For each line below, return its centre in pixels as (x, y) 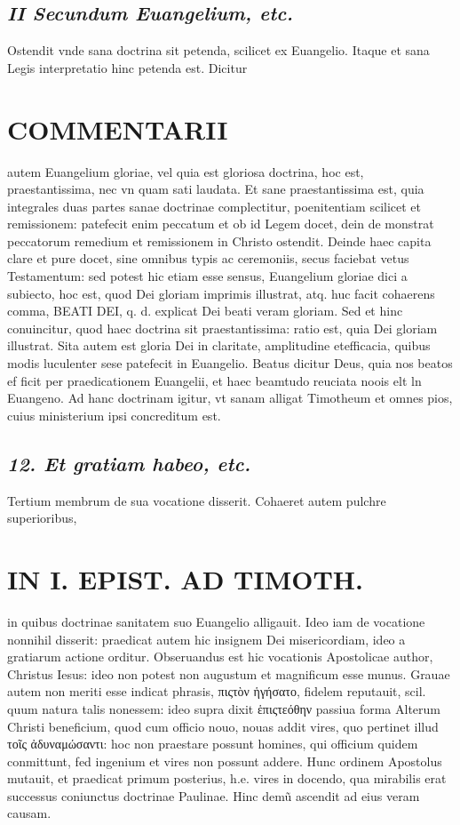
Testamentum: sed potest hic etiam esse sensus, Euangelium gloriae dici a (207, 276)
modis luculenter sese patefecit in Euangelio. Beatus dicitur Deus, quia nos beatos (230, 363)
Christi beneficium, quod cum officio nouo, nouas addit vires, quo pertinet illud (223, 726)
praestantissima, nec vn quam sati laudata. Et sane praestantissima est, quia (216, 189)
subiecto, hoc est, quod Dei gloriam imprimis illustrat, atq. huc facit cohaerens (221, 293)
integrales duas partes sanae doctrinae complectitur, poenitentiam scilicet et (214, 206)
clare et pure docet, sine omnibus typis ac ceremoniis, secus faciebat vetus (208, 258)
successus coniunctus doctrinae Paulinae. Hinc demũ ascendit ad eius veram (214, 795)
